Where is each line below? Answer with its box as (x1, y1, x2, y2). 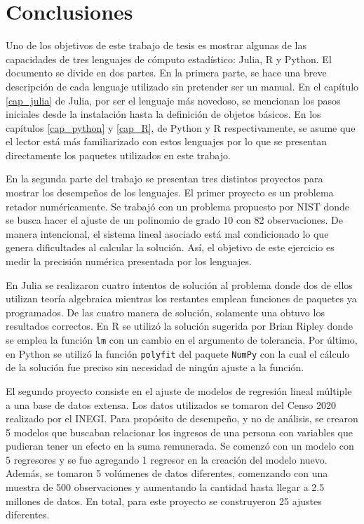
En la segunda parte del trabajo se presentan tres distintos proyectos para (6, 171, 323, 186)
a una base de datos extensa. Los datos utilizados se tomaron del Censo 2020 (6, 397, 336, 412)
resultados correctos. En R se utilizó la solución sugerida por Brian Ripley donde (6, 318, 353, 333)
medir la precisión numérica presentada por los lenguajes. (6, 254, 252, 269)
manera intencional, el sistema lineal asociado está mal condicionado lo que (6, 226, 329, 241)
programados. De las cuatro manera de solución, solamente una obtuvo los (6, 304, 325, 319)
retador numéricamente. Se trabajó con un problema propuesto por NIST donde (6, 199, 349, 213)
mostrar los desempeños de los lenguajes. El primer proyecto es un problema (6, 185, 334, 200)
